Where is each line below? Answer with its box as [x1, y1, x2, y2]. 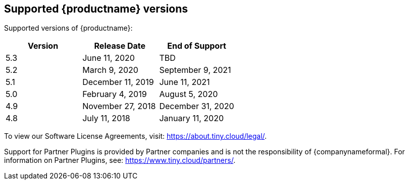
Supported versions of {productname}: [4, 24, 133, 33]
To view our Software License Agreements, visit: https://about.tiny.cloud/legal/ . [4, 132, 267, 141]
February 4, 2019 [82, 89, 147, 100]
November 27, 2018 [82, 101, 156, 112]
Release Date [94, 41, 146, 51]
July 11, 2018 [82, 113, 130, 124]
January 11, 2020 [159, 113, 224, 124]
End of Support [167, 41, 226, 51]
